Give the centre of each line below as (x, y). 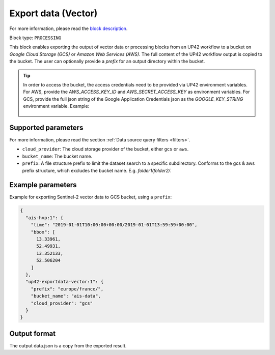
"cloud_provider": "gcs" (62, 303)
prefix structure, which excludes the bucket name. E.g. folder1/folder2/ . (97, 170)
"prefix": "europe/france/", (67, 289)
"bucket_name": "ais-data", (66, 296)
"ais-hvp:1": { (45, 218)
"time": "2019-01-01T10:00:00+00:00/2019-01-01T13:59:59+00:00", (114, 225)
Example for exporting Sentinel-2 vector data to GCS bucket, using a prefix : (91, 197)
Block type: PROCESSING (35, 38)
